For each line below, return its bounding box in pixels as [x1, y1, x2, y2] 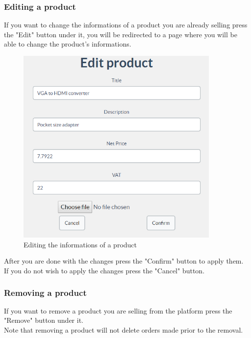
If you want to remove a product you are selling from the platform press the [4, 305, 232, 315]
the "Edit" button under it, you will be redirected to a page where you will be [4, 29, 237, 39]
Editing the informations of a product [24, 239, 137, 249]
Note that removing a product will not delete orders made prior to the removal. [4, 325, 243, 335]
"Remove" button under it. [4, 315, 83, 325]
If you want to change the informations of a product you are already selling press [4, 20, 248, 30]
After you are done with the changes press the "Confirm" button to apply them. [4, 256, 244, 266]
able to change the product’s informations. [4, 39, 131, 49]
